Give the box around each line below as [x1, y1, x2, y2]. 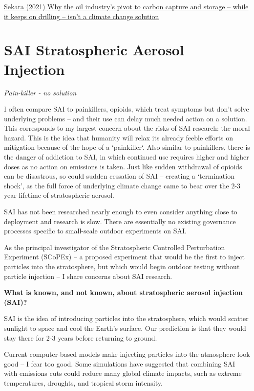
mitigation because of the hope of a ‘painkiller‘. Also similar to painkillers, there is [4, 142, 250, 152]
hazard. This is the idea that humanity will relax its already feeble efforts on [4, 132, 233, 142]
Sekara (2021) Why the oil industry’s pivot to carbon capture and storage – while [4, 1, 249, 11]
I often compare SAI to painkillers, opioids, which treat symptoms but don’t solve [4, 104, 249, 114]
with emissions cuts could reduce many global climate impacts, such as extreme [4, 368, 242, 378]
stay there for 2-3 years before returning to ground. [4, 332, 157, 343]
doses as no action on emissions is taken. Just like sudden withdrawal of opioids [4, 161, 242, 171]
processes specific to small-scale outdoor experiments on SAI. [4, 226, 187, 236]
